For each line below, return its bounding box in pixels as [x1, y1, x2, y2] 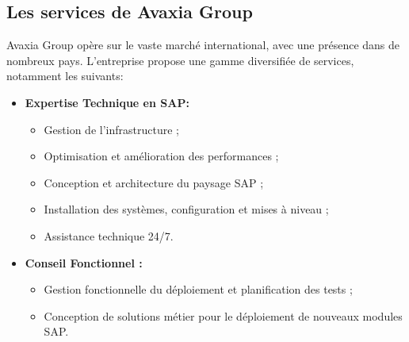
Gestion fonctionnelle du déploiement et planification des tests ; [44, 281, 353, 298]
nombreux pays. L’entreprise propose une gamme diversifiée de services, [6, 52, 354, 68]
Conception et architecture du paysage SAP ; [44, 174, 264, 190]
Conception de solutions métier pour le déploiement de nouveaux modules [44, 307, 403, 324]
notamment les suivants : [6, 67, 124, 84]
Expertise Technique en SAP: [25, 94, 189, 110]
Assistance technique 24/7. [44, 227, 174, 244]
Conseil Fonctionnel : [25, 254, 143, 271]
